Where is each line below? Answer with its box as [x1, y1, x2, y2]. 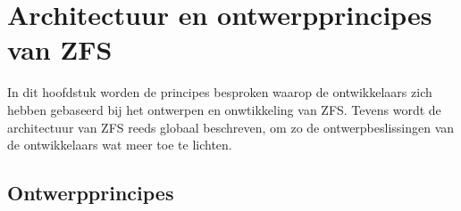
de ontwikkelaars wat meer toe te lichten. [7, 135, 232, 154]
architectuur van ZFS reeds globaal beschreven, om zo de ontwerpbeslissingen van [7, 118, 455, 136]
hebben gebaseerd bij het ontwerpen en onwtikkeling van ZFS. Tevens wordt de [7, 100, 441, 118]
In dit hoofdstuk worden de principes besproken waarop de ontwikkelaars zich [7, 83, 432, 101]
